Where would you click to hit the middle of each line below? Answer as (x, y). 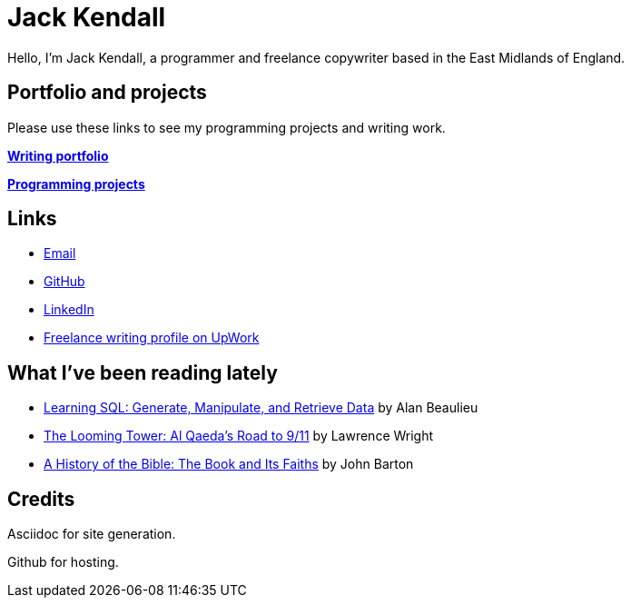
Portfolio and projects (107, 93)
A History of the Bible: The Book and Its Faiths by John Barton (229, 464)
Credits (41, 499)
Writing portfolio (58, 155)
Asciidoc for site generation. (92, 534)
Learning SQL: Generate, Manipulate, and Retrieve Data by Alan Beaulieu (261, 408)
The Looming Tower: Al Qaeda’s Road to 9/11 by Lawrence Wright (239, 436)
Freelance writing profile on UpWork (152, 338)
